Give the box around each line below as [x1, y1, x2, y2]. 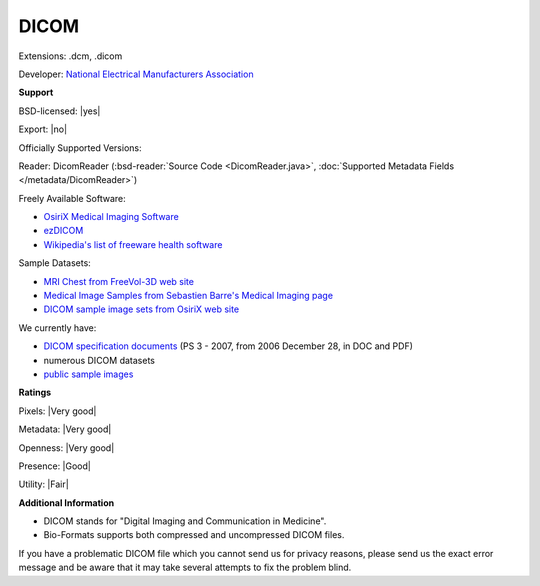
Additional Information [18, 496, 115, 509]
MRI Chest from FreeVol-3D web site [43, 275, 195, 287]
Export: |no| [18, 123, 68, 135]
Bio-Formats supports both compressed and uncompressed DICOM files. [43, 529, 345, 541]
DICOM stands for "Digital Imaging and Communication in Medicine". [43, 515, 327, 527]
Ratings [18, 386, 52, 399]
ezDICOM [43, 225, 84, 237]
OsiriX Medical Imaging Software [43, 211, 179, 223]
